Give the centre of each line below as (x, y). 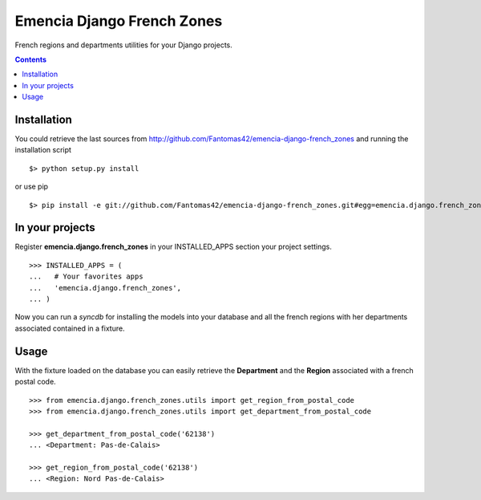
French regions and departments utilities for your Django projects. (123, 45)
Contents (31, 59)
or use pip (31, 187)
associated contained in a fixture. (70, 328)
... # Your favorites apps (86, 276)
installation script (43, 150)
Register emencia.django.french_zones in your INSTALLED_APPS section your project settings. (174, 247)
